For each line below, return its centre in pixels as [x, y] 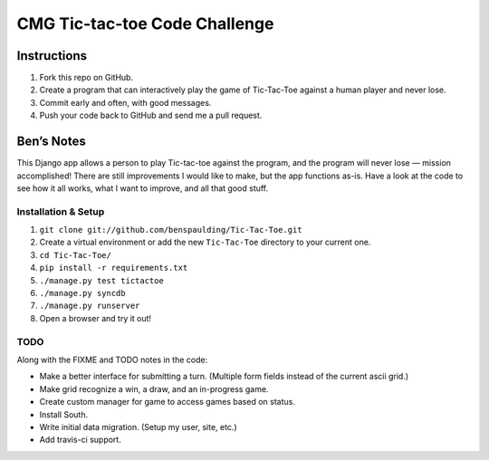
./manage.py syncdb [82, 293]
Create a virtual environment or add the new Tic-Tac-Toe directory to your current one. [205, 242]
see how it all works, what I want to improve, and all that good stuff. [143, 188]
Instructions [52, 56]
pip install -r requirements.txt [114, 268]
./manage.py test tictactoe [102, 280]
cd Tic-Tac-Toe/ [76, 255]
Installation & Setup [61, 211]
